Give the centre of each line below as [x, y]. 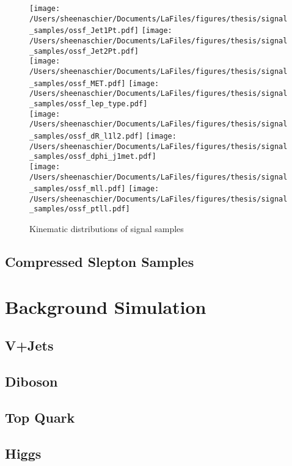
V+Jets [29, 345]
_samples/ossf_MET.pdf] [78, 83]
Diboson [31, 381]
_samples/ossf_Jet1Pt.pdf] [84, 31]
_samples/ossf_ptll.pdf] [80, 209]
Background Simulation [106, 306]
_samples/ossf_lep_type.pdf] [89, 104]
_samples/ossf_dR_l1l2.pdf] [86, 136]
